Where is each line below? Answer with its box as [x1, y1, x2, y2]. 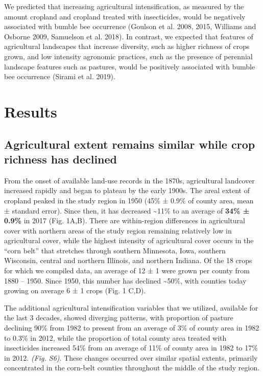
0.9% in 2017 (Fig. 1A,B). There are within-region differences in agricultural [4, 215, 245, 226]
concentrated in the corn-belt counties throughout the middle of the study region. [4, 362, 260, 373]
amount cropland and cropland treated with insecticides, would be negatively [4, 11, 246, 21]
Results [4, 101, 57, 122]
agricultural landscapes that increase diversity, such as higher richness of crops [4, 41, 250, 52]
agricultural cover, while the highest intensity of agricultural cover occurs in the [4, 235, 254, 246]
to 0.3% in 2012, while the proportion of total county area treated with [4, 332, 227, 343]
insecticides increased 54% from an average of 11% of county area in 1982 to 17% [4, 342, 258, 353]
